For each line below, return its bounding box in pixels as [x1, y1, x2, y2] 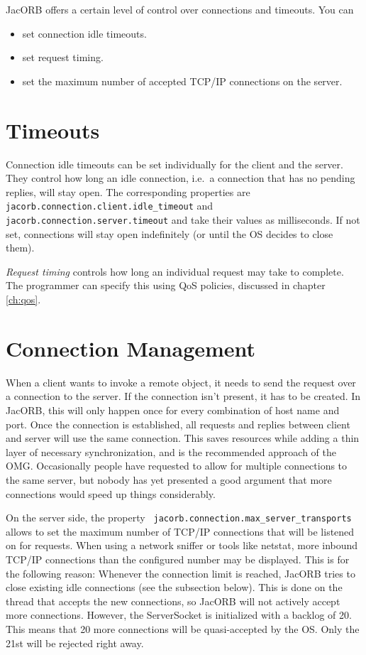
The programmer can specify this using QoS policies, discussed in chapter [6, 278, 326, 293]
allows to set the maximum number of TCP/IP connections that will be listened [6, 524, 355, 538]
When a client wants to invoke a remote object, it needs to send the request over [6, 374, 356, 389]
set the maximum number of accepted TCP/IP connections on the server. [22, 73, 343, 88]
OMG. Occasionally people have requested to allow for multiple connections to [6, 458, 348, 473]
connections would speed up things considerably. [6, 486, 216, 501]
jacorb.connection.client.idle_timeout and [6, 198, 213, 213]
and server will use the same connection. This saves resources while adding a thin [6, 431, 360, 445]
